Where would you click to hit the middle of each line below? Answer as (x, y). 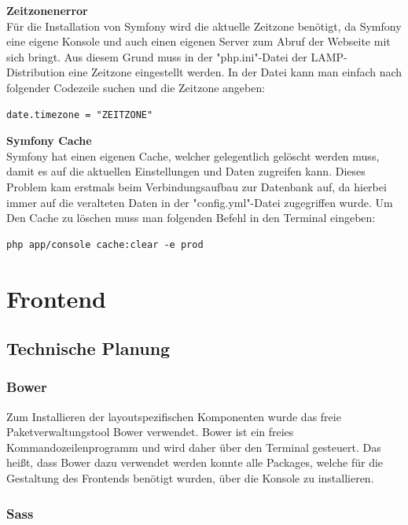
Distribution (36, 72)
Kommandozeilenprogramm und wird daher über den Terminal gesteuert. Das (194, 447)
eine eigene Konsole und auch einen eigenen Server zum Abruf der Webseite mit (198, 41)
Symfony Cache (49, 140)
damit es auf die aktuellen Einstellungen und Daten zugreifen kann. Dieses (186, 171)
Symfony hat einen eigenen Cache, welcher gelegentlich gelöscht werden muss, (193, 155)
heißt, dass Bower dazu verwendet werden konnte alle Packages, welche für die (195, 462)
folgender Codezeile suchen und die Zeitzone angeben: (136, 87)
